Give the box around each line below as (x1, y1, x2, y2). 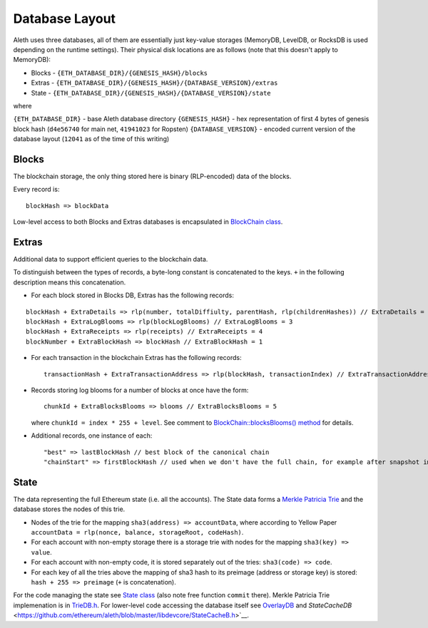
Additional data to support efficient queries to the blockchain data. (13, 255, 208, 264)
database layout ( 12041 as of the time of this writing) (13, 135, 170, 143)
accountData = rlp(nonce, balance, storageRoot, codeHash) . (31, 527, 244, 536)
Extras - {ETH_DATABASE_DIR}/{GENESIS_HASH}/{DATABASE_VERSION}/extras (31, 78, 278, 87)
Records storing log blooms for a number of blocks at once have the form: (31, 386, 249, 394)
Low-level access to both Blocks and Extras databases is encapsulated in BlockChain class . (13, 217, 283, 226)
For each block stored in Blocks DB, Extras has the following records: (31, 291, 235, 299)
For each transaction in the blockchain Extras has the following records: (31, 354, 242, 362)
